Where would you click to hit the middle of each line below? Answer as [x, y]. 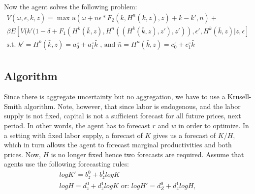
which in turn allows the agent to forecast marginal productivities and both [118, 145]
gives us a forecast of [185, 135]
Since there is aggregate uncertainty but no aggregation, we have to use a [115, 97]
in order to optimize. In [214, 125]
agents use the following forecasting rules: [66, 164]
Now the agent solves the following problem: [71, 6]
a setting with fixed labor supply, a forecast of [73, 135]
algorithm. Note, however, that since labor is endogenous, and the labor [132, 106]
